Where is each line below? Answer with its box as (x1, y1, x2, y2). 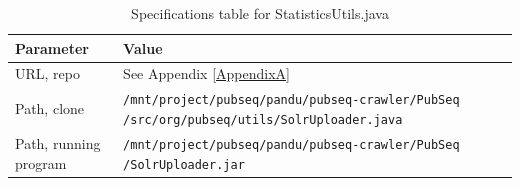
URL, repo (15, 63, 80, 84)
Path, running (15, 132, 101, 153)
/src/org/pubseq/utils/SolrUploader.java (123, 112, 403, 127)
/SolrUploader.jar (123, 157, 245, 172)
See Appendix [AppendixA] (123, 63, 290, 84)
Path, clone (15, 98, 85, 119)
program (15, 152, 67, 173)
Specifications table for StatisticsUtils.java (131, 3, 389, 23)
